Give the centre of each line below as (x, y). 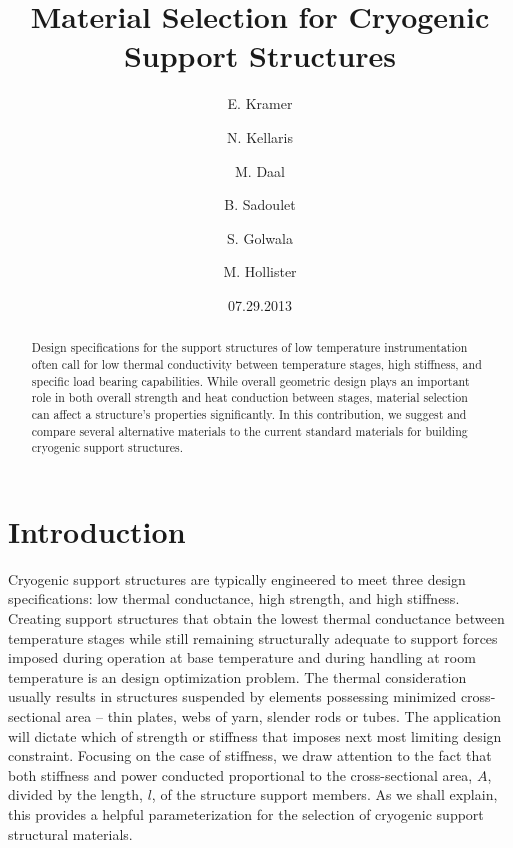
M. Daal (260, 170)
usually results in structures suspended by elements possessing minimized (232, 696)
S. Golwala (260, 237)
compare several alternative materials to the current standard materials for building (249, 430)
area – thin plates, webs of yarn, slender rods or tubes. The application (283, 715)
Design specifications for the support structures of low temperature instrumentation (249, 347)
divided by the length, (75, 794)
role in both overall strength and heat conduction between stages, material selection (249, 397)
